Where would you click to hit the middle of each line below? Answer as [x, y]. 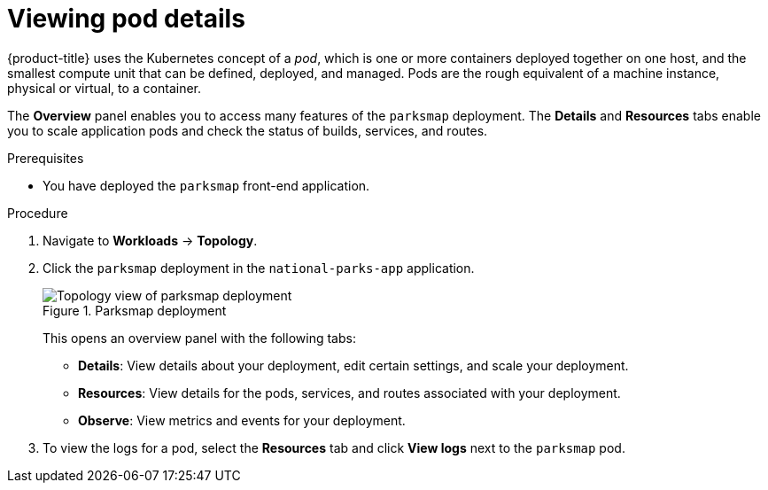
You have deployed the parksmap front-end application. [206, 185]
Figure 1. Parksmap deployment [135, 310]
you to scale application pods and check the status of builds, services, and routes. [248, 130]
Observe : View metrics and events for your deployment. [242, 420]
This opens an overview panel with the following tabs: [199, 338]
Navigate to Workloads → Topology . [150, 240]
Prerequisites [46, 158]
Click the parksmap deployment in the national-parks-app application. [259, 268]
